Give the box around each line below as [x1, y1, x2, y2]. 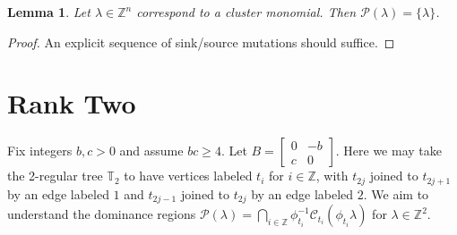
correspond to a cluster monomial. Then [136, 3, 357, 21]
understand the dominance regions [7, 205, 196, 223]
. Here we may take [335, 141, 442, 160]
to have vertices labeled [124, 166, 253, 185]
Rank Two [7, 85, 136, 122]
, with [315, 166, 349, 185]
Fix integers [7, 141, 73, 160]
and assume [119, 141, 184, 160]
